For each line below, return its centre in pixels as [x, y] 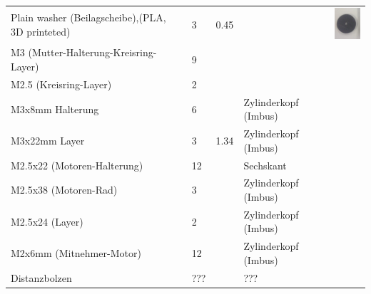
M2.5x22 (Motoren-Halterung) [77, 165]
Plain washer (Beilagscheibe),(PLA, [88, 17]
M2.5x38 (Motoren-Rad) [64, 190]
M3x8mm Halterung [55, 109]
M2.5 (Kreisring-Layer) [61, 84]
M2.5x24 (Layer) [47, 221]
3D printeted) [41, 31]
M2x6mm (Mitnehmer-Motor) [76, 253]
